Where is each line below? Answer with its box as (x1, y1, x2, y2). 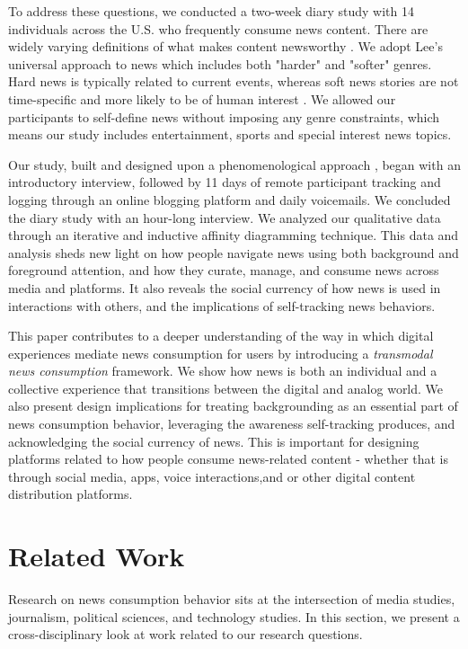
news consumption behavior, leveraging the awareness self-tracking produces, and (8, 414, 455, 433)
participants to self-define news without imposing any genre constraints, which (8, 107, 440, 126)
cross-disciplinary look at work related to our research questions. (8, 625, 363, 644)
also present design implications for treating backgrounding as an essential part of (8, 396, 458, 415)
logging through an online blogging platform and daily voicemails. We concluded (8, 190, 451, 209)
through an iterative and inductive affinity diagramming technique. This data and (8, 226, 459, 244)
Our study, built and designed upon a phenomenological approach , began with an (8, 155, 461, 173)
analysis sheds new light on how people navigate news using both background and (8, 243, 459, 262)
